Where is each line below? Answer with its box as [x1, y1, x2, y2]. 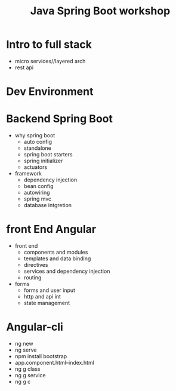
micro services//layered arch [14, 57, 86, 64]
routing [23, 274, 42, 281]
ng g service [14, 371, 46, 378]
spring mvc [23, 195, 52, 202]
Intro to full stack [6, 38, 92, 51]
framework [14, 170, 42, 177]
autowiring [23, 189, 50, 196]
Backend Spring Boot [6, 112, 113, 126]
